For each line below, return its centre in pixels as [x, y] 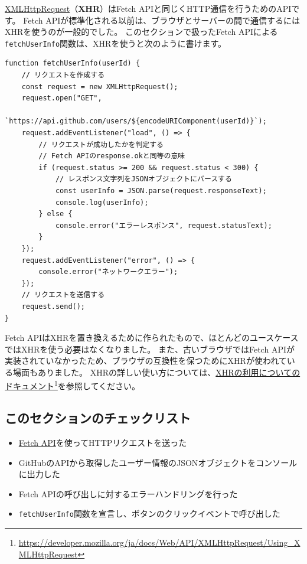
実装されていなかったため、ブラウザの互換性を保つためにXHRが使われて [146, 361]
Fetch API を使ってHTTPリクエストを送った [103, 442]
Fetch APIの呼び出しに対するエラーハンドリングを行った [128, 493]
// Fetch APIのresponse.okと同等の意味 [112, 156]
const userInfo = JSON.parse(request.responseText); [161, 190]
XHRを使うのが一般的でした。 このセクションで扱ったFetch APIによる [141, 32]
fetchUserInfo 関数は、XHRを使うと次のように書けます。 [115, 43]
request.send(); [53, 306]
